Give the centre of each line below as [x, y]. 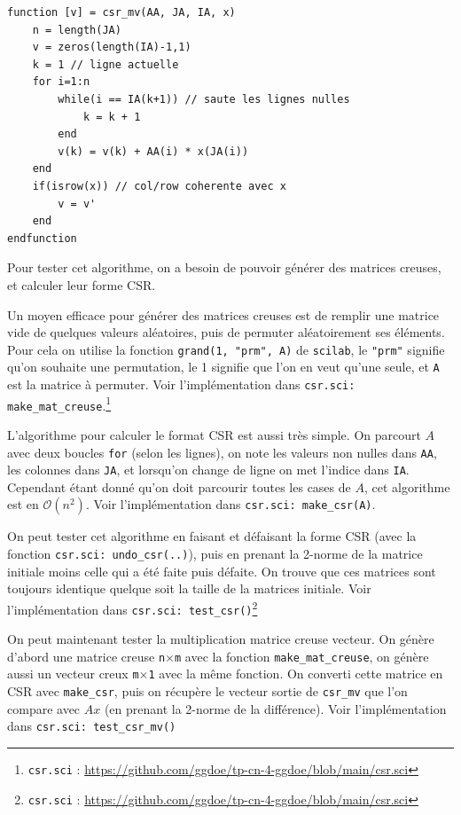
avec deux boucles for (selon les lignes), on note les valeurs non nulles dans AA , [222, 452]
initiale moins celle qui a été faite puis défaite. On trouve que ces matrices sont [222, 571]
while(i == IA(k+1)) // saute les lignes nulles [204, 99]
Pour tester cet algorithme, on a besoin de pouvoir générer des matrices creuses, [224, 267]
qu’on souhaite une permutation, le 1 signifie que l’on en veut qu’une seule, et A [223, 367]
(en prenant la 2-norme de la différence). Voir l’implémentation [275, 708]
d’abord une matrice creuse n [86, 656]
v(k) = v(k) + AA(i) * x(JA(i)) [153, 151]
